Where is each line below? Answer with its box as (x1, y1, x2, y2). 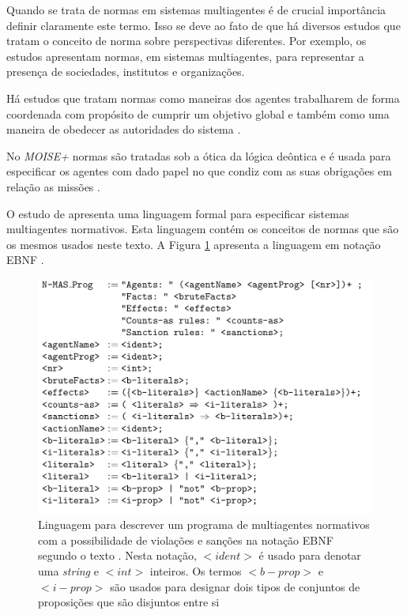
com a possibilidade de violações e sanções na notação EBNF (38, 531, 334, 548)
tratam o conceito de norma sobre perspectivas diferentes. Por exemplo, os (6, 32, 367, 49)
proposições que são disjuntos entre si (38, 594, 220, 610)
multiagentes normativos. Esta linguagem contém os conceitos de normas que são (6, 221, 399, 237)
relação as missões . (6, 178, 100, 194)
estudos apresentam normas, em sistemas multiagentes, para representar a (6, 47, 364, 64)
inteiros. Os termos (149, 563, 242, 579)
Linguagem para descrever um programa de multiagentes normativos (38, 516, 370, 533)
